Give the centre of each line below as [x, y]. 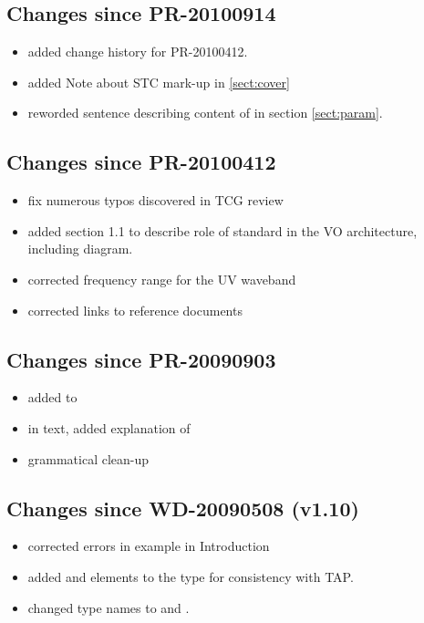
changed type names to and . [109, 607]
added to [52, 397]
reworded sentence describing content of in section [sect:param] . [205, 113]
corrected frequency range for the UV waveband [162, 279]
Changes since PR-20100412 [141, 162]
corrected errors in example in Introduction [149, 546]
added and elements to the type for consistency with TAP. [191, 576]
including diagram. [80, 249]
